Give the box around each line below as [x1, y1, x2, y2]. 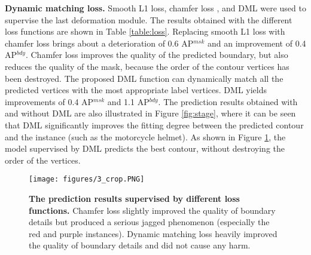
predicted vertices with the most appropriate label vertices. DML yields [5, 84, 267, 96]
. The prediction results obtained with [158, 95, 298, 107]
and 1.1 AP [107, 95, 150, 107]
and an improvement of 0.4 [207, 36, 306, 49]
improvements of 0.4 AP [5, 95, 94, 107]
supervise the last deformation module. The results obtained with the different [5, 13, 292, 26]
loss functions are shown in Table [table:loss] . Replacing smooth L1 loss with [5, 25, 285, 38]
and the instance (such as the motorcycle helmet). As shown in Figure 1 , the [5, 130, 286, 143]
